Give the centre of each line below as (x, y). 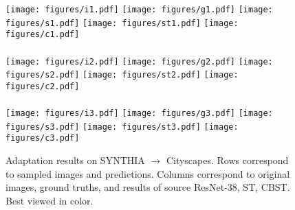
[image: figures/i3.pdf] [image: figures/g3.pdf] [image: (139, 114)
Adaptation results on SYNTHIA (75, 160)
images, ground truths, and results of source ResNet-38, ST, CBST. (148, 187)
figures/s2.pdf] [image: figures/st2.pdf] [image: (122, 75)
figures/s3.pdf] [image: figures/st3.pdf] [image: (122, 127)
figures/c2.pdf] (43, 86)
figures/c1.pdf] (43, 35)
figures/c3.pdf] (43, 138)
